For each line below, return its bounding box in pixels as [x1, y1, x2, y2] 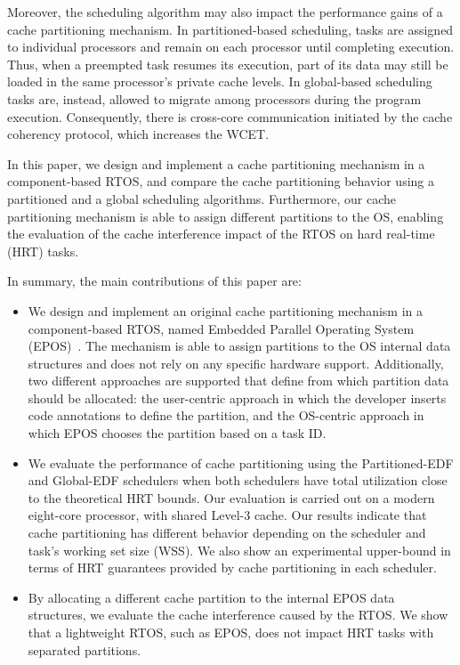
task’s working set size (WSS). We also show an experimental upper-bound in [28, 540, 451, 559]
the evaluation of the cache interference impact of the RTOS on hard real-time [7, 224, 435, 243]
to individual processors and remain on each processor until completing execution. [7, 37, 455, 56]
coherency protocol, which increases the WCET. [7, 125, 270, 143]
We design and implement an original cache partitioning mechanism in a [28, 301, 423, 320]
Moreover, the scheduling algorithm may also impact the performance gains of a [7, 3, 443, 20]
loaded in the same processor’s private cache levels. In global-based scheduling [7, 72, 432, 91]
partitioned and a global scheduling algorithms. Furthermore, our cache [7, 189, 396, 207]
